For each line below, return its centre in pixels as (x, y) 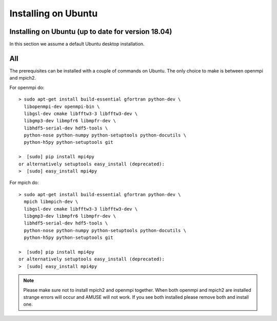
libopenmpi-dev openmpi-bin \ (62, 106)
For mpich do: (24, 183)
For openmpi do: (27, 87)
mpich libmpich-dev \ (51, 202)
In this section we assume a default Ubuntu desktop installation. (77, 44)
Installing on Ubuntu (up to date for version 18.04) (91, 32)
